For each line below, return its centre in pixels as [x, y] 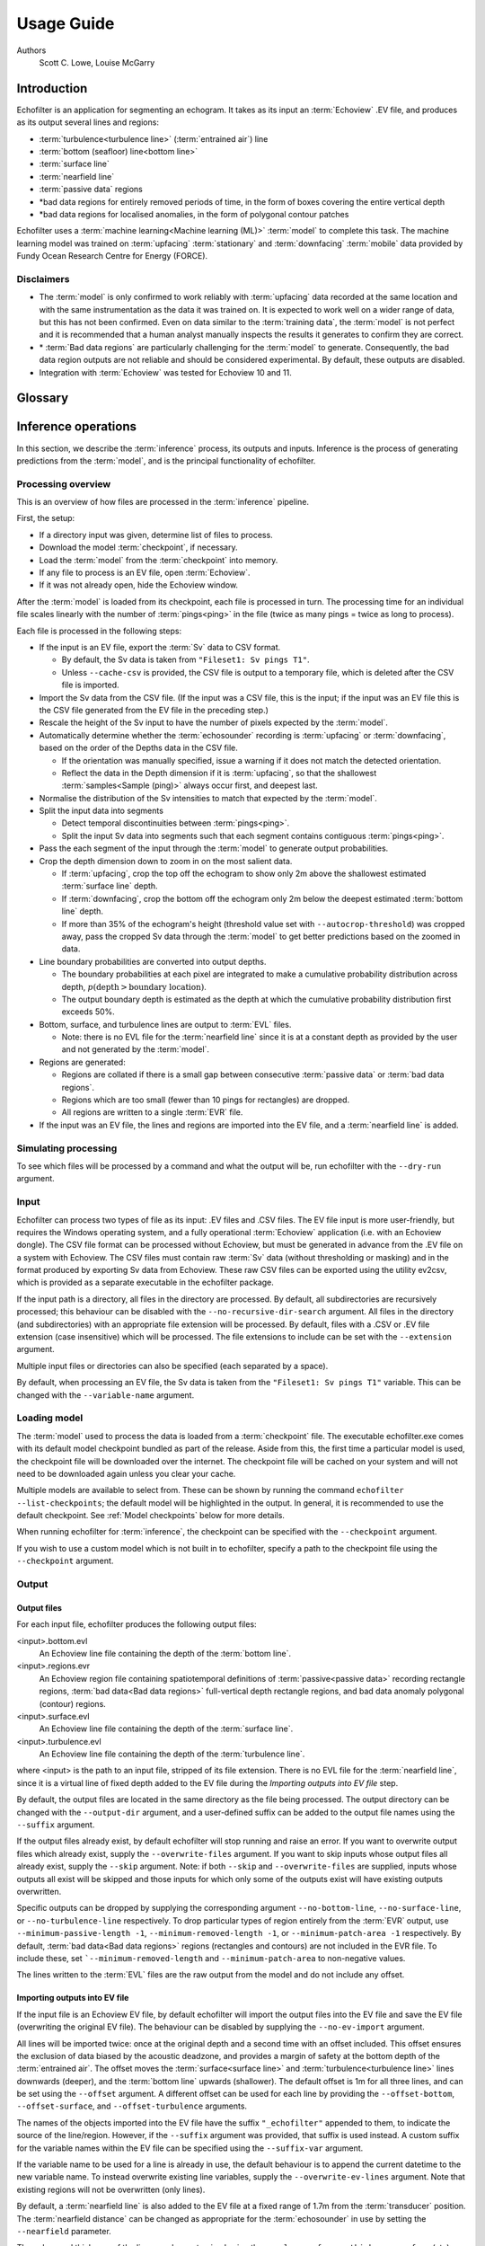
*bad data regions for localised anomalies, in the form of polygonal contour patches [194, 214]
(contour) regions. [73, 1703]
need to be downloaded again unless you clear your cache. [126, 1473]
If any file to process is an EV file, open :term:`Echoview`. [145, 573]
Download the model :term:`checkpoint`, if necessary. [138, 547]
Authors [31, 50]
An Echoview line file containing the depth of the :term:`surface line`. [166, 1729]
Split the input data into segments [101, 811]
